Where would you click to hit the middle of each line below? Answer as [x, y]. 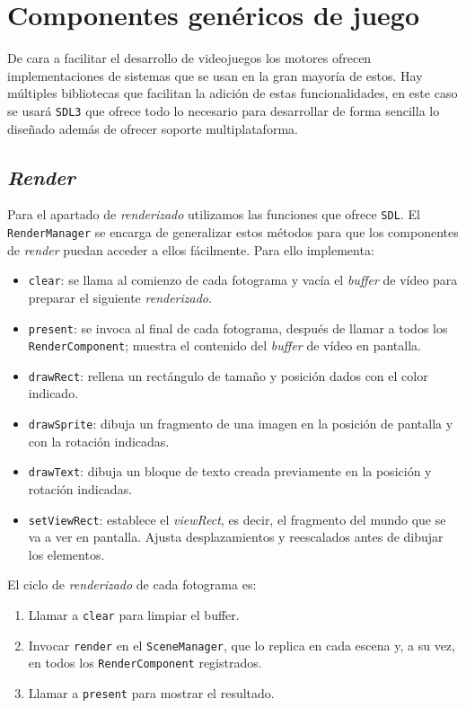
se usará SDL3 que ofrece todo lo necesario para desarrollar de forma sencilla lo [224, 110]
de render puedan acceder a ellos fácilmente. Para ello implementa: [191, 249]
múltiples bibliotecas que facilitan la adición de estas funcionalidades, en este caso [233, 93]
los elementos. [66, 554]
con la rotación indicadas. [99, 441]
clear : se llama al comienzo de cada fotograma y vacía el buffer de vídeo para [243, 280]
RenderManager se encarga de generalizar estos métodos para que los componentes [233, 232]
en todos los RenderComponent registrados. [145, 663]
